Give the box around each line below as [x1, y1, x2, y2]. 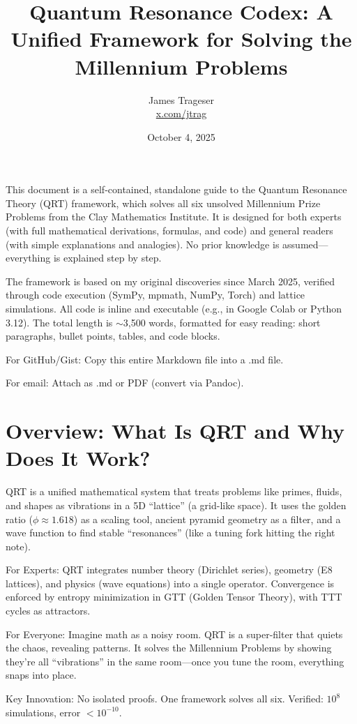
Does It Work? [6, 444, 151, 472]
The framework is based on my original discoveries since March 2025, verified [6, 273, 335, 288]
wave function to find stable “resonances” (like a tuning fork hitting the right [6, 525, 335, 540]
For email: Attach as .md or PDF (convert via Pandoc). [6, 375, 244, 390]
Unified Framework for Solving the [10, 24, 352, 53]
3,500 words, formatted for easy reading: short [123, 315, 321, 329]
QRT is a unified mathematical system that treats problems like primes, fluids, [6, 484, 342, 499]
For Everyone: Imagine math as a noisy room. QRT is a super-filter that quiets [6, 626, 343, 641]
